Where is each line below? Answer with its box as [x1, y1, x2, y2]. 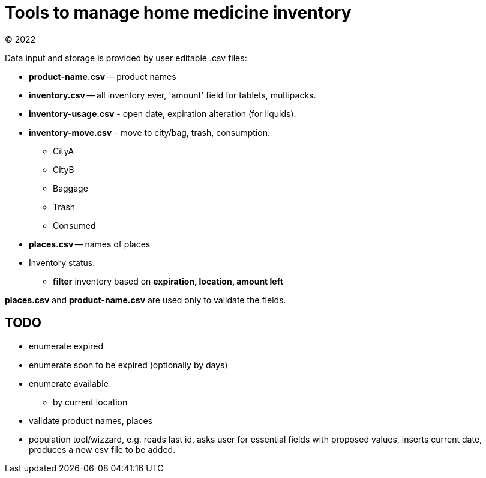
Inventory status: [29, 257, 95, 268]
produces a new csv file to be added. [29, 444, 176, 455]
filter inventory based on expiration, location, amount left [53, 276, 283, 286]
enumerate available [29, 378, 109, 389]
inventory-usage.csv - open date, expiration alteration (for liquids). [29, 108, 296, 119]
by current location [53, 396, 128, 407]
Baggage [53, 183, 88, 193]
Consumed [53, 220, 96, 231]
